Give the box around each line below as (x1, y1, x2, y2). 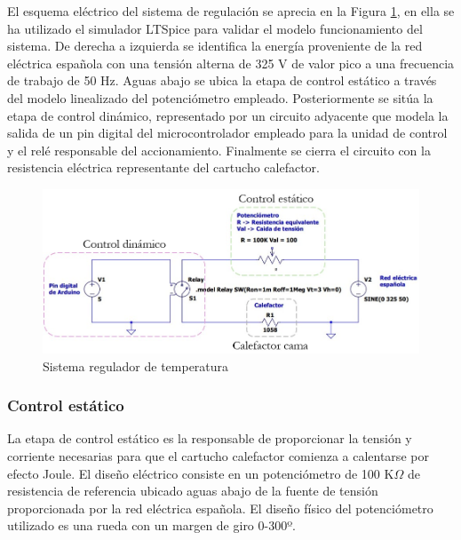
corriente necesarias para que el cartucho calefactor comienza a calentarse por (7, 447, 429, 465)
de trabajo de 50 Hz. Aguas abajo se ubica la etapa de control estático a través (7, 71, 437, 90)
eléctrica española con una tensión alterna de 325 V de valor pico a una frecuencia (7, 53, 455, 72)
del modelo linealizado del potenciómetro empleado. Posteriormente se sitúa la (7, 88, 433, 107)
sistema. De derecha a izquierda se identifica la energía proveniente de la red (7, 36, 423, 55)
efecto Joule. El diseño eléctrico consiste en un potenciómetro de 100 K (7, 464, 394, 482)
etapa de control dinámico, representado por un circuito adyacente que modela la (7, 106, 449, 124)
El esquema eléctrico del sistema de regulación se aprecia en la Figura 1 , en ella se (7, 2, 455, 20)
